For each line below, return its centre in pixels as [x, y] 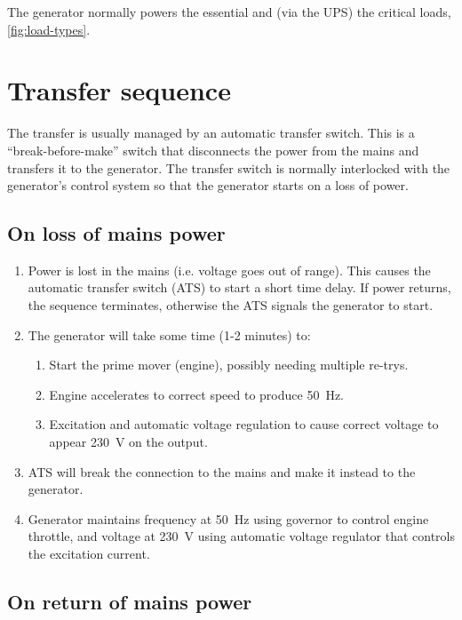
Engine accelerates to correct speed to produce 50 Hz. [197, 394]
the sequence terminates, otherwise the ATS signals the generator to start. [231, 305]
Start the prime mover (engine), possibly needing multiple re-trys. [229, 365]
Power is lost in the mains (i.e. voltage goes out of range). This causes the [229, 270]
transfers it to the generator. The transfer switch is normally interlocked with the [229, 167]
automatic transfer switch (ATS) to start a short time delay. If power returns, [239, 287]
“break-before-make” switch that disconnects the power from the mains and [213, 150]
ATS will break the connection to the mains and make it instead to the [222, 471]
